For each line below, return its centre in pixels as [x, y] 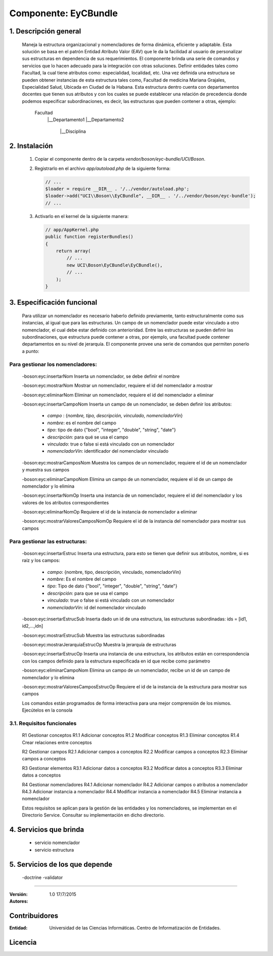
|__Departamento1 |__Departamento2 [86, 120]
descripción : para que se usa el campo [88, 593]
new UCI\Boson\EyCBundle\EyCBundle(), [115, 265]
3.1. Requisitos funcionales [43, 723]
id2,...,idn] [33, 626]
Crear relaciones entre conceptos [57, 742]
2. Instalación [31, 146]
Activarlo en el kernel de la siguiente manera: [82, 216]
